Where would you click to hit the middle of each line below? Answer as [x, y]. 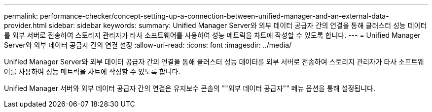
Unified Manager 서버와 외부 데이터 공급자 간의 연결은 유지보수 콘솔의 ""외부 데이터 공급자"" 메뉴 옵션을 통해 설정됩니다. [190, 88]
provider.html [25, 25]
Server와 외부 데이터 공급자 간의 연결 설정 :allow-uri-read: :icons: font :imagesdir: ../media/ [148, 45]
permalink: [21, 16]
